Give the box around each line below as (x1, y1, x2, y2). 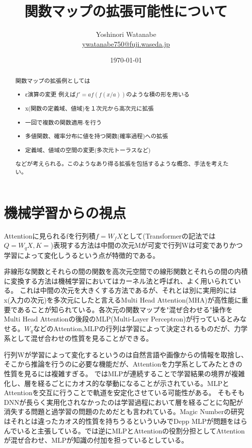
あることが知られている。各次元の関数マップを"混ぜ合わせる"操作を (17, 304, 233, 314)
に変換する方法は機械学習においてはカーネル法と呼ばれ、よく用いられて (4, 275, 235, 286)
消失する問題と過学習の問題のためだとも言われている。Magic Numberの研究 (4, 406, 244, 416)
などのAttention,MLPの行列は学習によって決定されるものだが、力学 (33, 323, 248, 333)
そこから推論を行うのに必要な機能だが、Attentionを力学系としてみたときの (4, 359, 243, 369)
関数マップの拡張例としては (15, 76, 90, 84)
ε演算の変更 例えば (25, 90, 76, 98)
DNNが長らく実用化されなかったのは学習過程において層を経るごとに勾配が (4, 397, 243, 407)
